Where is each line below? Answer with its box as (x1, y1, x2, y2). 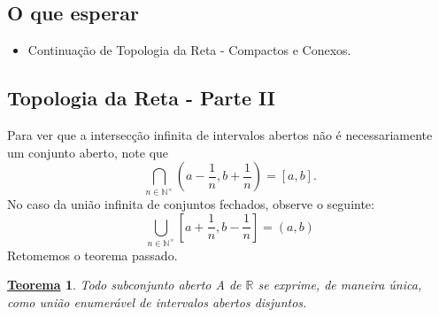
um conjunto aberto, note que (7, 143, 169, 161)
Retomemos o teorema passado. (7, 245, 178, 264)
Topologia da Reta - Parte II (7, 84, 276, 112)
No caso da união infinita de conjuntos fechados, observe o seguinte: (7, 195, 374, 213)
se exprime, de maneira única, (258, 275, 422, 294)
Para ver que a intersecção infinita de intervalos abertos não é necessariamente (7, 126, 433, 143)
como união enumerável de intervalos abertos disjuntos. (7, 292, 307, 311)
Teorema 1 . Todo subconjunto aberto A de (7, 275, 242, 294)
